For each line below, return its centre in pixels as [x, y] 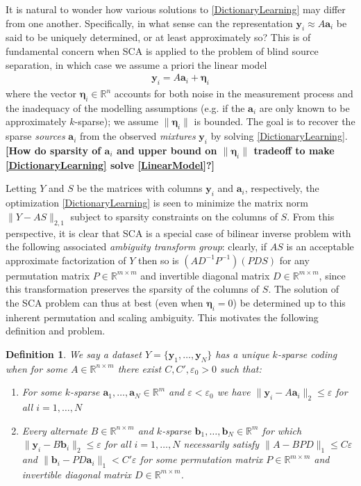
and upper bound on [167, 150]
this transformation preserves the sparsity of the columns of [133, 289]
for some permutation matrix [201, 459]
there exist [140, 368]
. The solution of [303, 289]
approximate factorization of [66, 260]
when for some [36, 368]
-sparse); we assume [116, 121]
